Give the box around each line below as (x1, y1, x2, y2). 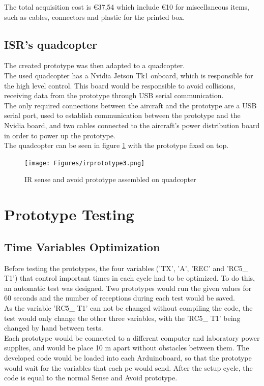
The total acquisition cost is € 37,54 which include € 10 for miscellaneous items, (4, 2, 249, 12)
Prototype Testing (4, 204, 134, 225)
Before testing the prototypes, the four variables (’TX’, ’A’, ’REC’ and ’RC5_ (4, 262, 248, 273)
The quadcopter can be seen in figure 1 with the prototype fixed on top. (4, 140, 229, 151)
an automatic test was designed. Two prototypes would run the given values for (4, 282, 252, 293)
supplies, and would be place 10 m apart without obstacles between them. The (4, 342, 249, 353)
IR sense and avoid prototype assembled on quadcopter (24, 174, 196, 185)
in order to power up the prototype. (4, 130, 115, 140)
